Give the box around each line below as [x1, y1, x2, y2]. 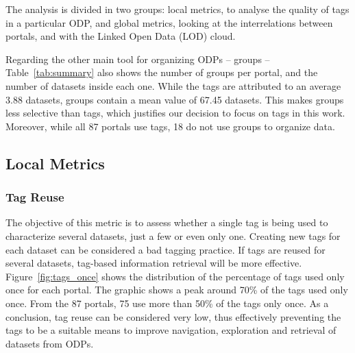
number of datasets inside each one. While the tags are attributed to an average [5, 78, 341, 93]
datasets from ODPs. [5, 336, 94, 350]
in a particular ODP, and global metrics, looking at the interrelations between [5, 15, 333, 29]
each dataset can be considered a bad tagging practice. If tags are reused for [5, 242, 326, 256]
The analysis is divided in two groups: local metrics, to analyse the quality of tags [5, 2, 350, 16]
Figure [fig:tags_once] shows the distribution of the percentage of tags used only [5, 269, 345, 283]
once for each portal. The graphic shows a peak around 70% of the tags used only [5, 282, 348, 297]
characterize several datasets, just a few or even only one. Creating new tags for [5, 228, 341, 243]
